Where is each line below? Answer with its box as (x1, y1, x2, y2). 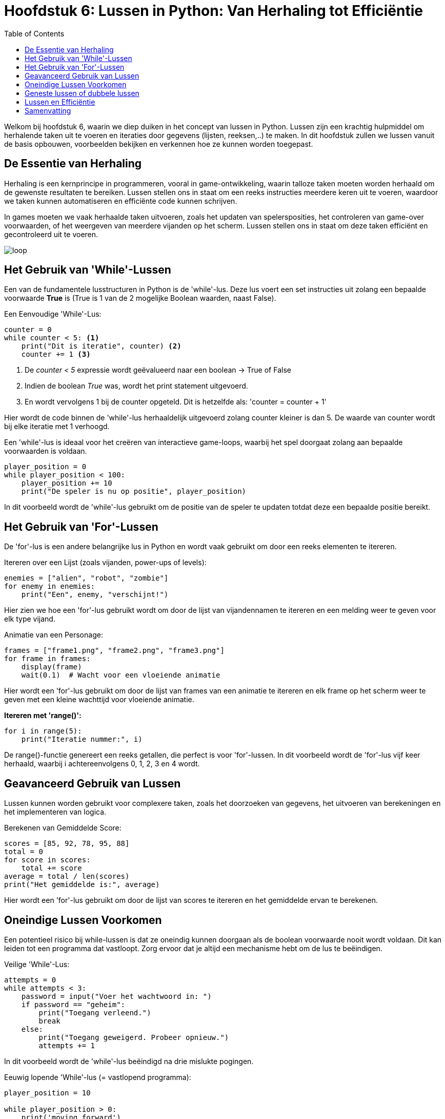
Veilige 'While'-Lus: (4, 959, 70, 969)
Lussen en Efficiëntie (25, 97, 95, 106)
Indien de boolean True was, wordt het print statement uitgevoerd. (25, 381, 248, 391)
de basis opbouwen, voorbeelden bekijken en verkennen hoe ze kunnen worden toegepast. (4, 139, 313, 148)
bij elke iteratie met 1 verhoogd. (4, 422, 110, 431)
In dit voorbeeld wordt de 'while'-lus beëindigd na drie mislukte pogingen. (4, 1056, 254, 1066)
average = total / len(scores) (4, 872, 130, 881)
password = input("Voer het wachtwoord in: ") (21, 992, 212, 1000)
